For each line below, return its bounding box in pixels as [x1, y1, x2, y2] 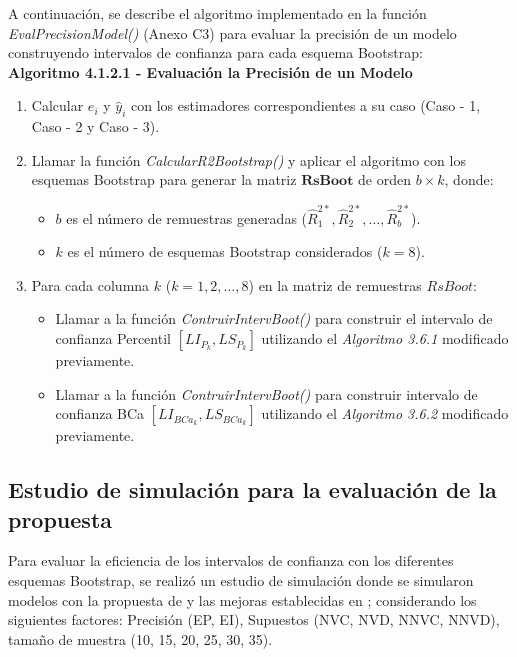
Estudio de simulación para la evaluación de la [8, 474, 497, 505]
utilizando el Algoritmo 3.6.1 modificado [261, 328, 509, 349]
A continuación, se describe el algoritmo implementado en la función [8, 3, 427, 23]
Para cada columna [31, 274, 150, 295]
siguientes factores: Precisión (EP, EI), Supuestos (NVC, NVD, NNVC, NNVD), [8, 609, 500, 630]
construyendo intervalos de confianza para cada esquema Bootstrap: [8, 42, 423, 63]
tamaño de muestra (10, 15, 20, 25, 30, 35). [8, 628, 273, 649]
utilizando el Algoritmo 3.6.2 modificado [261, 403, 509, 424]
